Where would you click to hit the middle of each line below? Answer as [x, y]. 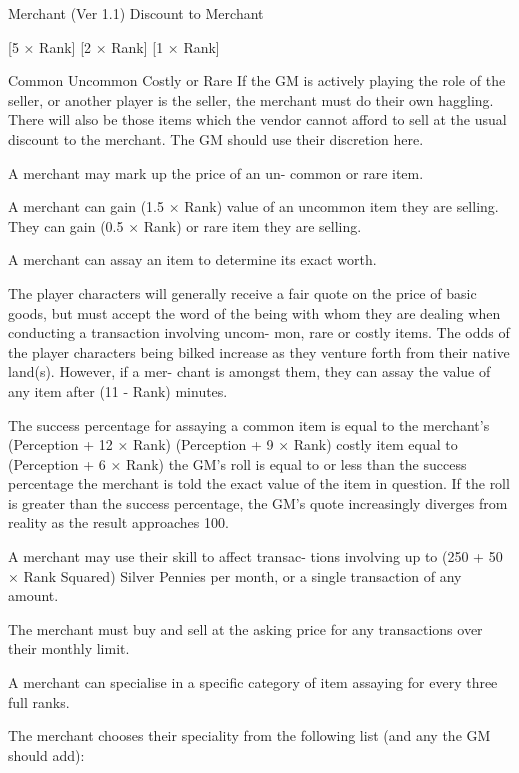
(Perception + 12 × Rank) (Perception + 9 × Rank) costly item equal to [233, 444]
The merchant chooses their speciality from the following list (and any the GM [249, 735]
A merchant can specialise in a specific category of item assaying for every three [253, 682]
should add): [46, 754]
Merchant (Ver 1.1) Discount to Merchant [136, 13]
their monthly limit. [69, 648]
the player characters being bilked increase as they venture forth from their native [259, 351]
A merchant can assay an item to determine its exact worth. [192, 259]
